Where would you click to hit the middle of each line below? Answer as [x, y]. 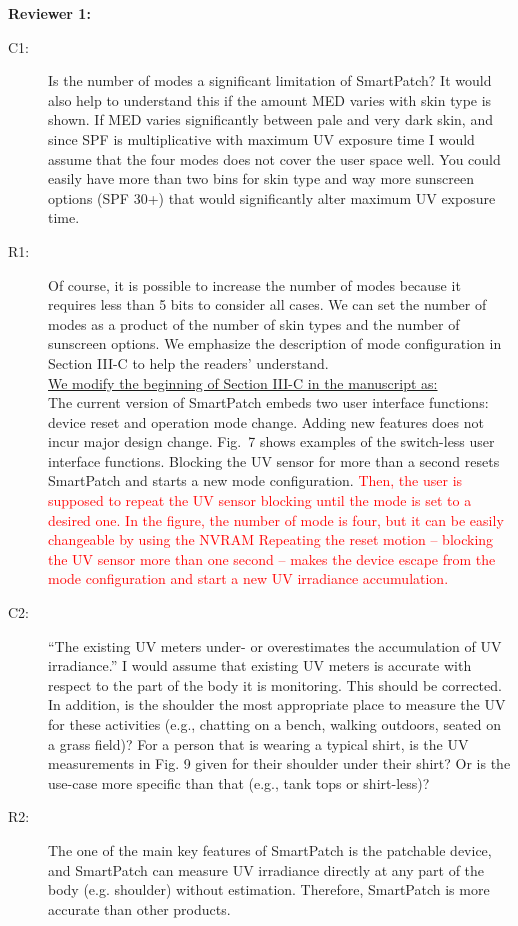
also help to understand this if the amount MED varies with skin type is [270, 99]
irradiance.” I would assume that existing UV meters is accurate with [260, 665]
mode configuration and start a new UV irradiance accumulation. [248, 578]
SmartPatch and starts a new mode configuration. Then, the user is [255, 480]
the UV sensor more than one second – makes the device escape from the [272, 558]
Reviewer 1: [49, 13]
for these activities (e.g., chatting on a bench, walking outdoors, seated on [275, 724]
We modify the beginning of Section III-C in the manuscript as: [243, 382]
